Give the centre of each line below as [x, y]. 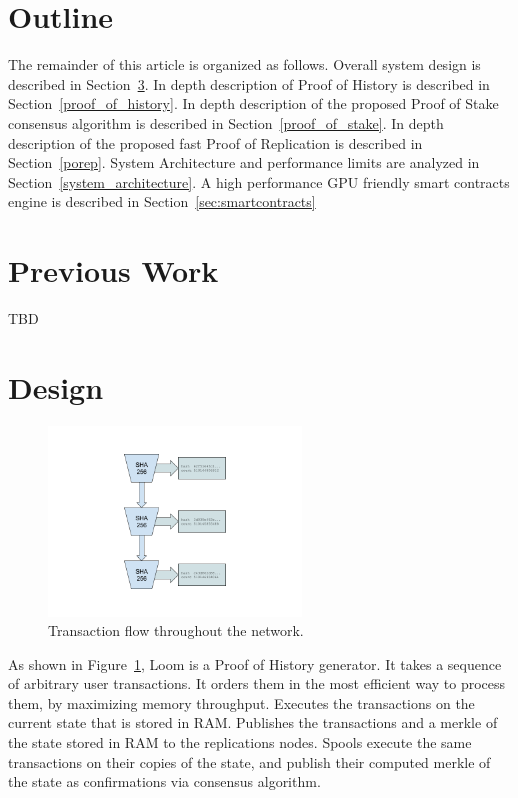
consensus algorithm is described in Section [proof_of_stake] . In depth [226, 122]
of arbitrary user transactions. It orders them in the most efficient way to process [257, 683]
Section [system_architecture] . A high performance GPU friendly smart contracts [259, 181]
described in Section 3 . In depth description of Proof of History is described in [249, 83]
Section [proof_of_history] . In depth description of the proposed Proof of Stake [253, 103]
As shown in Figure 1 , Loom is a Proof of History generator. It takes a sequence [255, 663]
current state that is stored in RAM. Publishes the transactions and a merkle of [253, 722]
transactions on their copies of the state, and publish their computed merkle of [249, 761]
